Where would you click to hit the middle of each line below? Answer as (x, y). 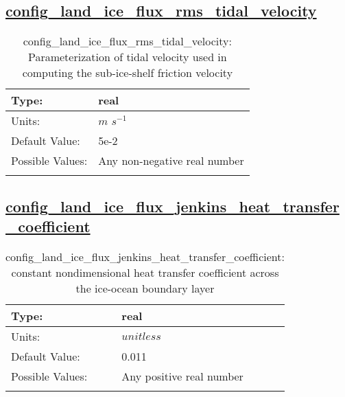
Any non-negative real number (171, 161)
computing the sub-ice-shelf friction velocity (128, 73)
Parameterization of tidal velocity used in (127, 57)
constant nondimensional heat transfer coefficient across (145, 272)
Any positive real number (182, 376)
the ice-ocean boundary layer (145, 288)
